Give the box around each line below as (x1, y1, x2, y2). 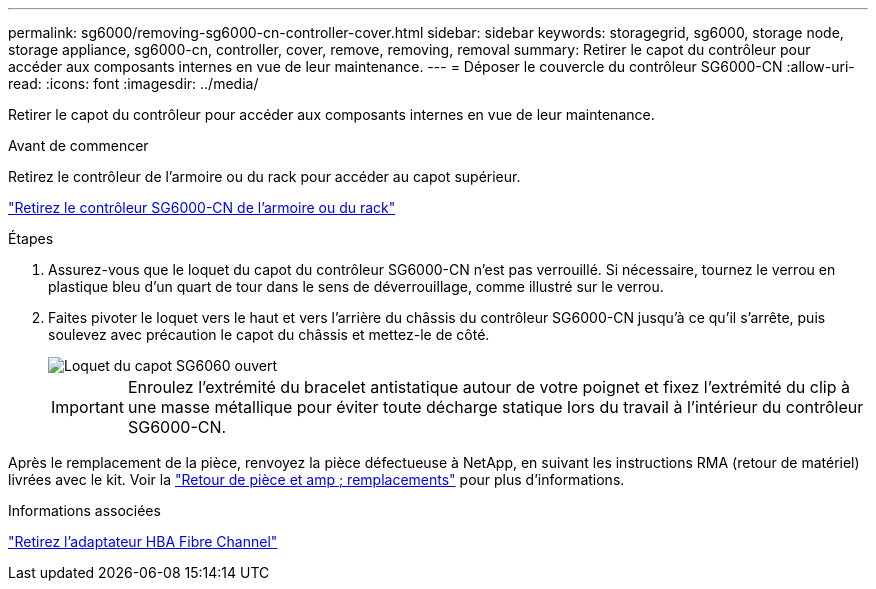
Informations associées (8, 502, 161, 519)
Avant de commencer (8, 137, 149, 154)
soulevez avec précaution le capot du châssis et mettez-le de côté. (48, 326, 490, 343)
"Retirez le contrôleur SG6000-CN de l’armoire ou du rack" (8, 199, 396, 216)
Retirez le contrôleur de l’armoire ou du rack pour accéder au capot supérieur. (8, 168, 521, 185)
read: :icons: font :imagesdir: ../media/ (8, 75, 259, 92)
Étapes (8, 230, 54, 247)
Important (51, 397, 124, 417)
